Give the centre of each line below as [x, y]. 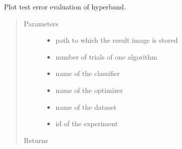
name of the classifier [88, 73]
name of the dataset [86, 107]
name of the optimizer [89, 90]
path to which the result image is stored [117, 40]
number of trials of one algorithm [106, 56]
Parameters [41, 23]
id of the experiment [87, 123]
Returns [36, 140]
